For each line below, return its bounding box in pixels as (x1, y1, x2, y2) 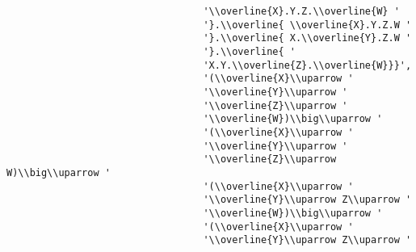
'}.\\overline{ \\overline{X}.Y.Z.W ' (203, 19, 412, 31)
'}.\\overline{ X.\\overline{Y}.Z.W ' (203, 32, 412, 44)
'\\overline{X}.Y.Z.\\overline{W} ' (203, 6, 400, 17)
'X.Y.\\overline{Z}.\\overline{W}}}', (203, 59, 412, 71)
